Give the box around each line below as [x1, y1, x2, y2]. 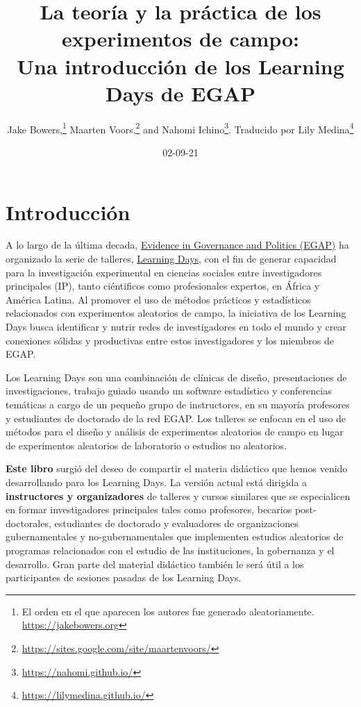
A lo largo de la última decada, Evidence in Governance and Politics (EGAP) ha [6, 238, 349, 252]
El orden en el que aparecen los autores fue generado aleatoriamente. [22, 604, 314, 618]
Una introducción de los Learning [17, 51, 344, 80]
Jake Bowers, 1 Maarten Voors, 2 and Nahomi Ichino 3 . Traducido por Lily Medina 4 [7, 119, 354, 136]
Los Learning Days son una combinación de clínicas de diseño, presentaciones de [6, 369, 347, 384]
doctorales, [6, 515, 51, 530]
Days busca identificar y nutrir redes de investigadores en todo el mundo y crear [6, 319, 346, 334]
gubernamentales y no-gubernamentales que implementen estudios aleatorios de [6, 529, 344, 544]
